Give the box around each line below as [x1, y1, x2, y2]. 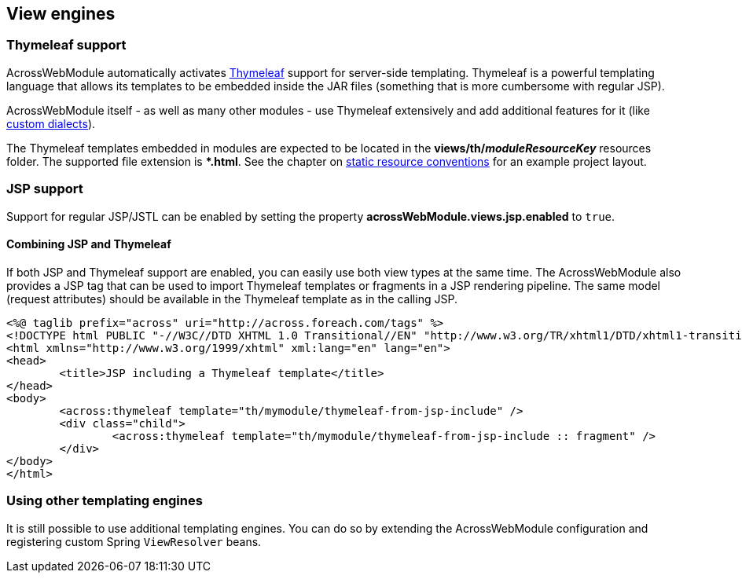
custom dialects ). [6, 116, 96, 130]
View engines [6, 4, 116, 24]
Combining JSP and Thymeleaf [6, 237, 171, 251]
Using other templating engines [6, 493, 203, 509]
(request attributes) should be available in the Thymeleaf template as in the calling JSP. [6, 291, 457, 306]
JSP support [6, 181, 83, 197]
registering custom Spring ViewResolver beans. [6, 534, 262, 548]
